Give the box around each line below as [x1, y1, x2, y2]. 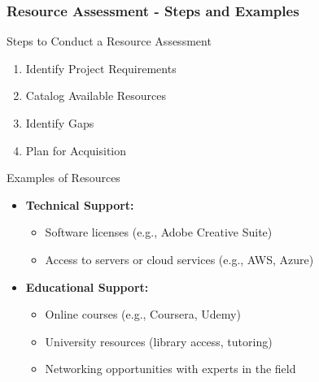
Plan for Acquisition [25, 141, 127, 158]
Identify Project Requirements [25, 59, 177, 76]
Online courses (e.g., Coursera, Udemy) [45, 306, 241, 323]
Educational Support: [25, 278, 149, 295]
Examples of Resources [7, 169, 120, 186]
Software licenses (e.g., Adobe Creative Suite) [45, 224, 273, 241]
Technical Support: [25, 196, 134, 213]
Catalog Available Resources [25, 87, 167, 104]
